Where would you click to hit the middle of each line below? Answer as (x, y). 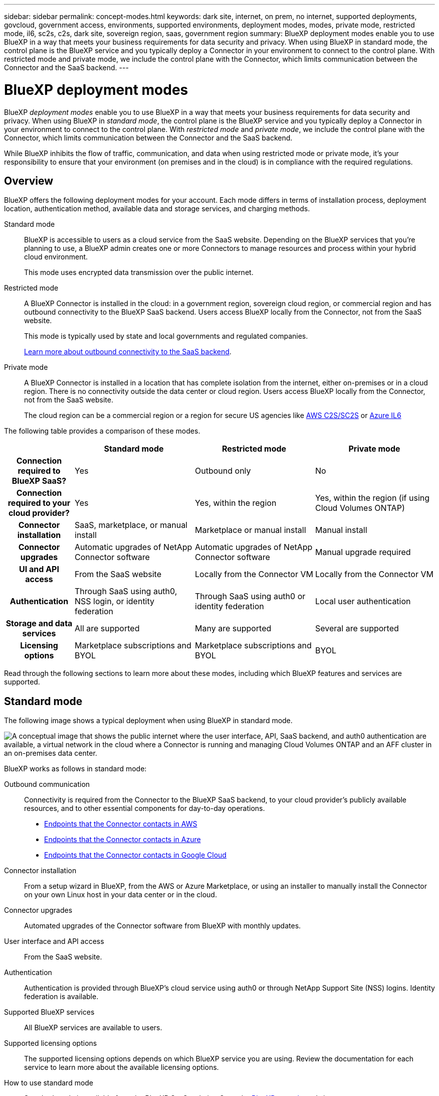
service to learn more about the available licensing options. (122, 1067)
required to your (39, 503)
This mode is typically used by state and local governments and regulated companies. (166, 336)
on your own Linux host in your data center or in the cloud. (121, 895)
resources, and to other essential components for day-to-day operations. (145, 808)
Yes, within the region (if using (373, 498)
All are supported (107, 629)
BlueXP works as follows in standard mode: (75, 769)
